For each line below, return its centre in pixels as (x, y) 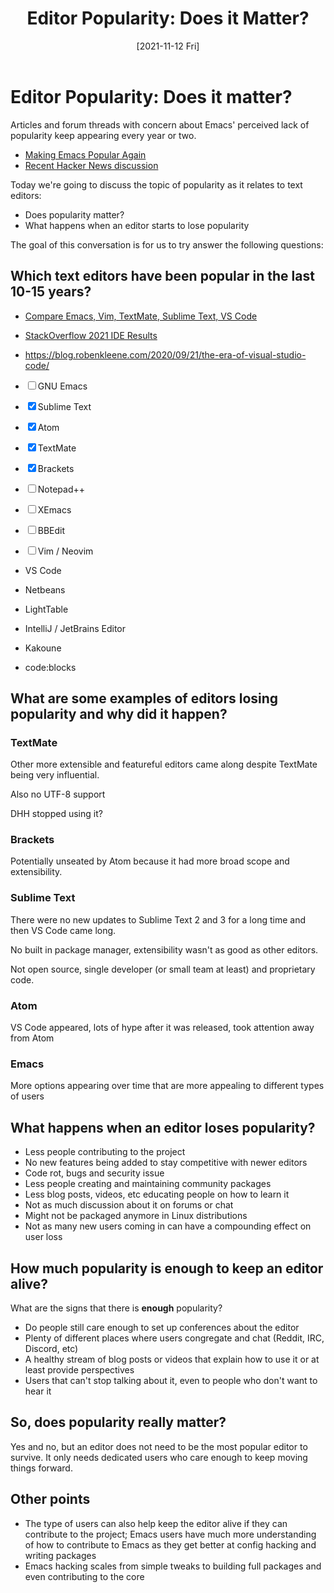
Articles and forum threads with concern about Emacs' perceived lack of (160, 124)
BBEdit (51, 530)
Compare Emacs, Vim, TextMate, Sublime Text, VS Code (141, 316)
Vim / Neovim (65, 551)
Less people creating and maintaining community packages (148, 1184)
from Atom (32, 1038)
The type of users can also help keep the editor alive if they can (156, 1523)
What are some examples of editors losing (144, 698)
